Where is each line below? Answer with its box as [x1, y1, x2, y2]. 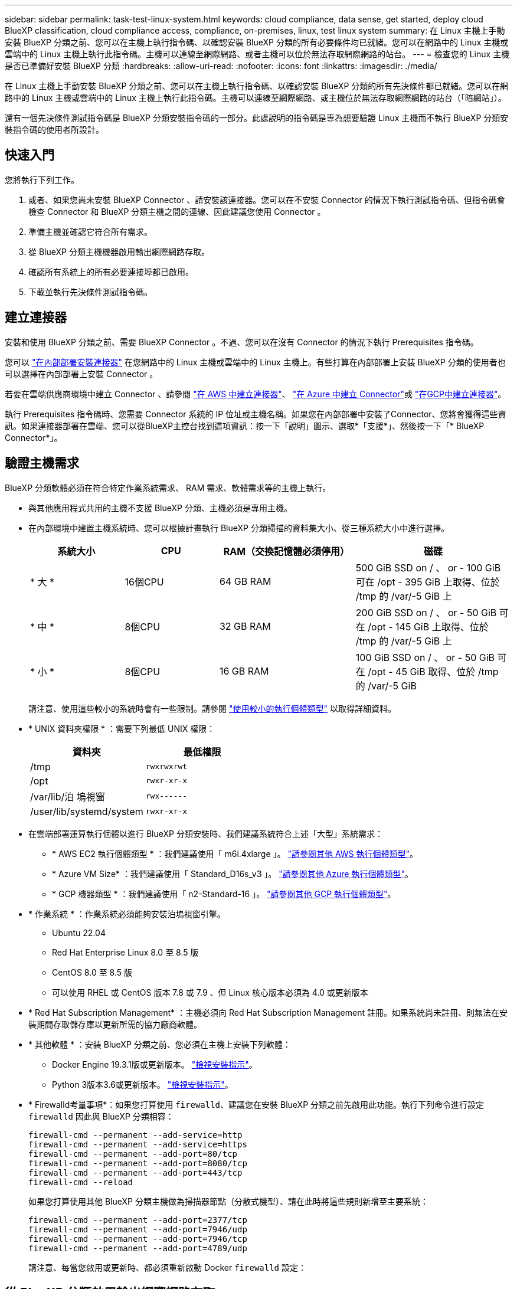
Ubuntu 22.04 [52, 927, 106, 938]
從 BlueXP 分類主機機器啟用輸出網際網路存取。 [28, 246, 210, 257]
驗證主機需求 [5, 456, 79, 471]
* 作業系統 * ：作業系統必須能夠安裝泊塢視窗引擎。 [28, 908, 225, 919]
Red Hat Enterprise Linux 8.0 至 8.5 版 [52, 947, 199, 957]
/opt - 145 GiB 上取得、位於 [368, 620, 489, 633]
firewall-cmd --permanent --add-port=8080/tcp [28, 1158, 247, 1168]
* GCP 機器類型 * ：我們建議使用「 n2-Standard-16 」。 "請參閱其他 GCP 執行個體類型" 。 [52, 888, 396, 899]
